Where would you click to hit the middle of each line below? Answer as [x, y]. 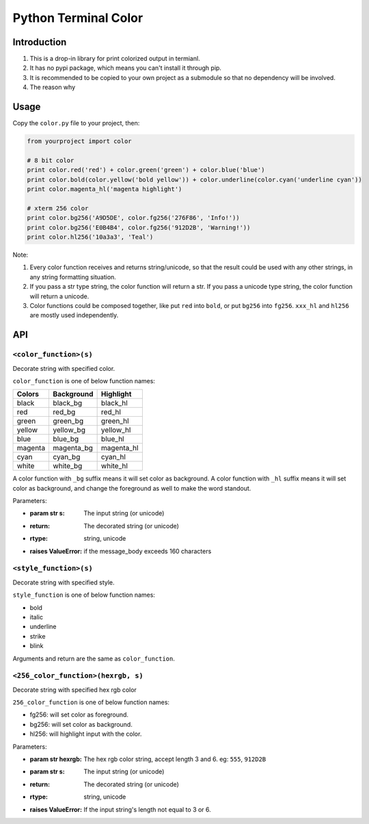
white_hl [114, 466]
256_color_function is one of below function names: [91, 702]
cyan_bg [67, 457]
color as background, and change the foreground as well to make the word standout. [132, 488]
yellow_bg [69, 430]
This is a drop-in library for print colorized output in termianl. [115, 59]
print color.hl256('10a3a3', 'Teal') [90, 237]
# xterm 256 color [58, 208]
